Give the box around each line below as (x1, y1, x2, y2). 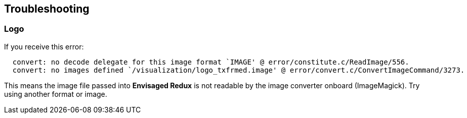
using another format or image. (4, 89, 107, 98)
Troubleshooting (4, 3, 90, 15)
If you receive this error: (4, 42, 84, 51)
